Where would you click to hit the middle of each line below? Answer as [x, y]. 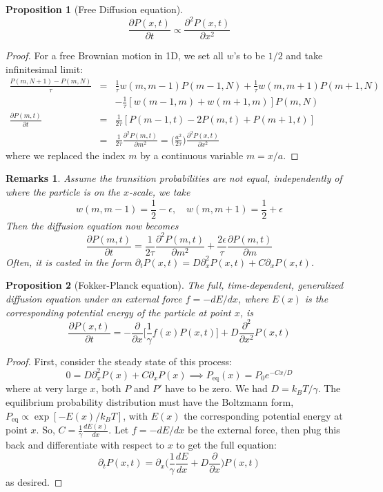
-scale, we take [160, 192]
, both [108, 388]
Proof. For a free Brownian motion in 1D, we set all [115, 55]
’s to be [249, 55]
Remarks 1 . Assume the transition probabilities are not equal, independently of [174, 178]
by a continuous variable [192, 155]
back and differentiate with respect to [85, 445]
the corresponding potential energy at [263, 415]
